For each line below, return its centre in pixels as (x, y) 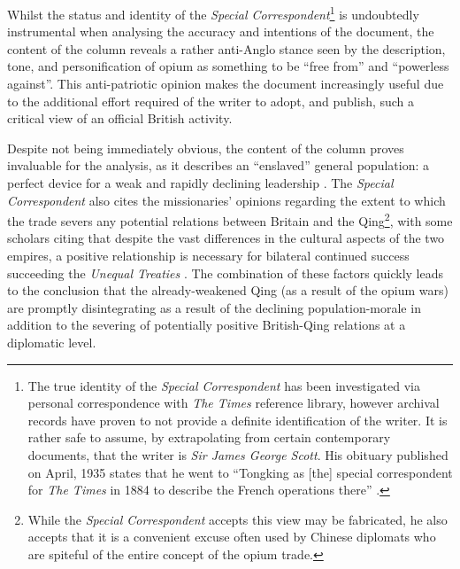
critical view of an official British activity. (120, 118)
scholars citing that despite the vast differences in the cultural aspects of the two (226, 238)
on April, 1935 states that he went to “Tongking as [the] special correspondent (240, 472)
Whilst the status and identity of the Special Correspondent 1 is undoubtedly (213, 13)
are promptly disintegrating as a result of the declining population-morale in (214, 307)
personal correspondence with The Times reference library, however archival (234, 403)
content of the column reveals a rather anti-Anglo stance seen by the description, (226, 48)
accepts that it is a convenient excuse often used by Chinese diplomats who (232, 537)
